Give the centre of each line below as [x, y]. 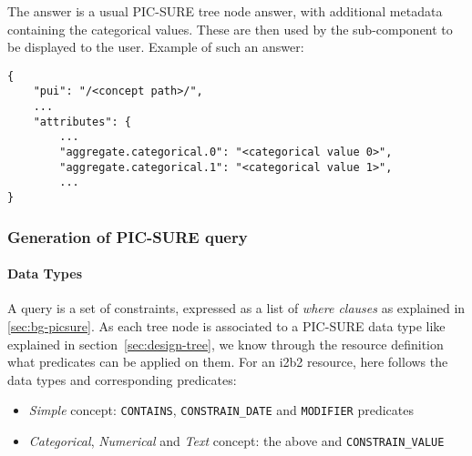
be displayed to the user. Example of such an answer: [156, 47]
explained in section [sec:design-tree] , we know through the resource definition [226, 344]
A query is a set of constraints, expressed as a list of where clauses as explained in [236, 308]
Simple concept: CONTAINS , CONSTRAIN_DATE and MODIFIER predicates [221, 410]
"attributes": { [82, 122]
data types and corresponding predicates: [122, 379]
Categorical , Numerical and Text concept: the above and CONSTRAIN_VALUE [236, 440]
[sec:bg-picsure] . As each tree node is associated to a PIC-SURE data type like [226, 325]
